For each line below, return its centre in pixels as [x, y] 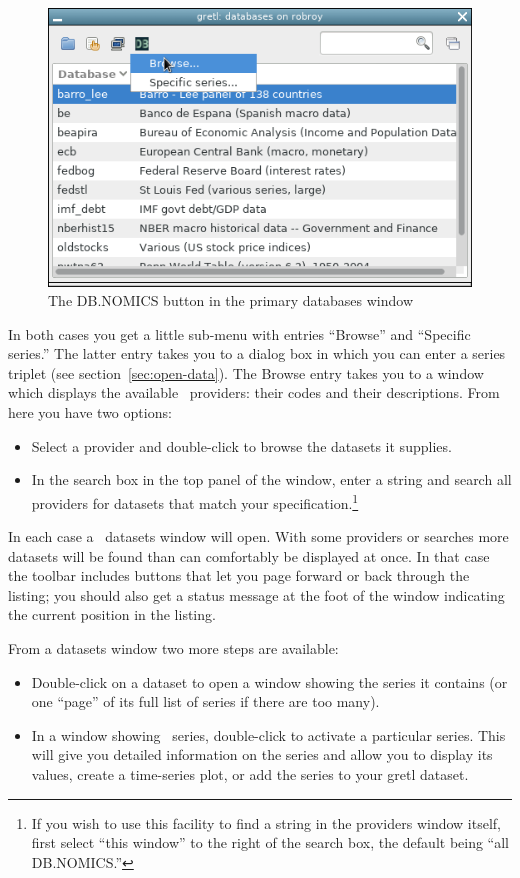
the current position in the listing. [112, 614]
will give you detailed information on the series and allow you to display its [262, 754]
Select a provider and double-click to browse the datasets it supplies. [241, 445]
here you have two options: [90, 412]
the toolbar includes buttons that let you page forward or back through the [239, 575]
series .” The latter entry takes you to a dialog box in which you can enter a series [257, 353]
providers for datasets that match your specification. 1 [195, 501]
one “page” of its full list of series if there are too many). [205, 701]
